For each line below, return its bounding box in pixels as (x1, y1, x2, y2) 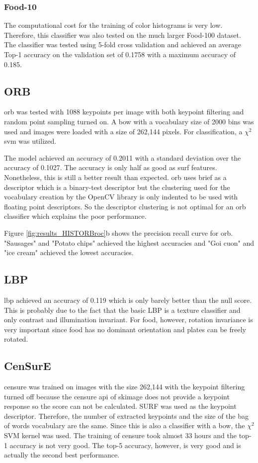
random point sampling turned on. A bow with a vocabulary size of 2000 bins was (4, 116, 254, 126)
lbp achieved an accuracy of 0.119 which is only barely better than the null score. (4, 294, 252, 305)
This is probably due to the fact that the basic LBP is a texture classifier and (4, 304, 241, 315)
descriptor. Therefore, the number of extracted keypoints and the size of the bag (4, 410, 249, 421)
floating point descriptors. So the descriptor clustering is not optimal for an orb (4, 201, 246, 211)
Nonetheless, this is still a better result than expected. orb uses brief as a (4, 172, 227, 182)
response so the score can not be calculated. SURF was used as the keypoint (4, 401, 237, 411)
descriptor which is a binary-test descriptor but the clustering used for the (4, 182, 230, 192)
